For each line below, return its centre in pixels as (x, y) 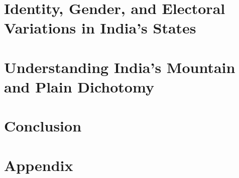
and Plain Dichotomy (79, 86)
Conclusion (43, 126)
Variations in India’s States (100, 28)
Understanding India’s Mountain (120, 67)
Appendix (39, 165)
